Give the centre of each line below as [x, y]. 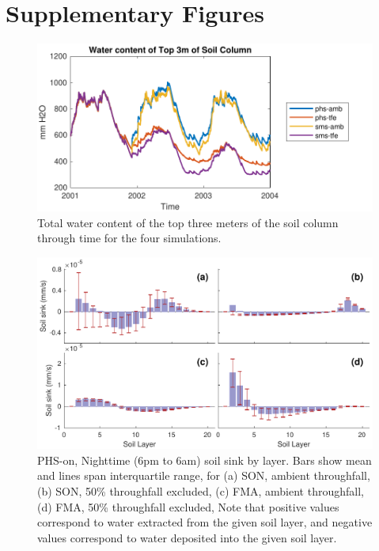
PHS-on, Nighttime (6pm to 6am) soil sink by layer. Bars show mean [205, 460]
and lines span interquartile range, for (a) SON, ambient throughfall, [204, 475]
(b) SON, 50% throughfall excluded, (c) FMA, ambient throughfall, [201, 490]
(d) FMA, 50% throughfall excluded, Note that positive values [188, 506]
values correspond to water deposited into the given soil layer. [187, 537]
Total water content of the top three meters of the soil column [188, 222]
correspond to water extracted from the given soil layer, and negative [205, 522]
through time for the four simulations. [129, 238]
